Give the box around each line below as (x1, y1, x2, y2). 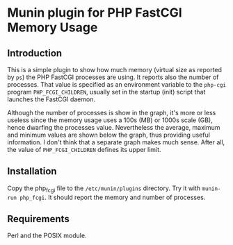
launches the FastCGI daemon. (7, 95, 96, 103)
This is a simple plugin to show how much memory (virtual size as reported (7, 66, 223, 74)
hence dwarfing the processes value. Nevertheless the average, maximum (7, 124, 220, 131)
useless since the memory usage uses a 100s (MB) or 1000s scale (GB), (7, 116, 214, 124)
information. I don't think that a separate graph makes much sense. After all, (7, 138, 225, 146)
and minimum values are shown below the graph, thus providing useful (7, 130, 211, 139)
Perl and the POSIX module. (7, 231, 87, 240)
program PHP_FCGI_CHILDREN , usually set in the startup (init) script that (7, 88, 206, 96)
